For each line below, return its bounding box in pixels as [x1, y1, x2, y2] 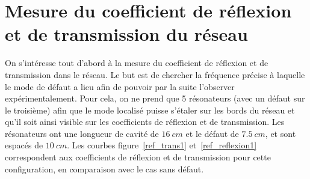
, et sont [265, 127, 296, 139]
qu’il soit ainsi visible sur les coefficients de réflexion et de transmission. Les [5, 115, 285, 128]
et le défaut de [185, 127, 239, 139]
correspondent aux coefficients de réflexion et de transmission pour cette [5, 151, 271, 163]
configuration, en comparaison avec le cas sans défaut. [5, 162, 204, 175]
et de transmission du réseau [5, 22, 248, 46]
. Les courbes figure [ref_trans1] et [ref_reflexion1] [67, 139, 257, 151]
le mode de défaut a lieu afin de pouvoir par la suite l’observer [5, 80, 235, 93]
